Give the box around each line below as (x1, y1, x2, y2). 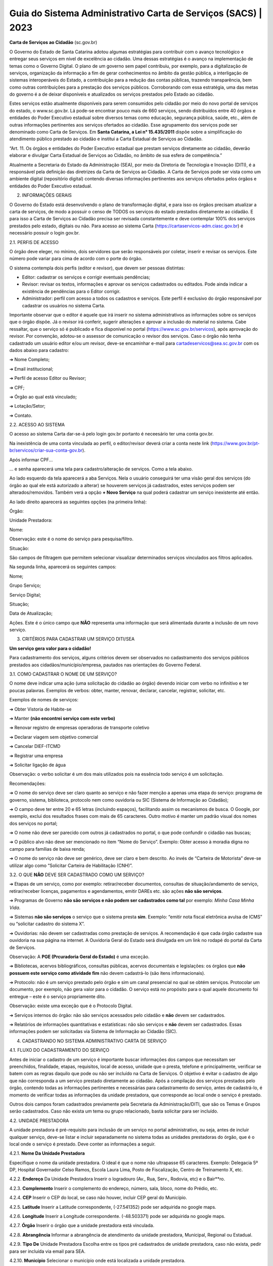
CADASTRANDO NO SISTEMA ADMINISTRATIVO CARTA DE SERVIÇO (22, 1038, 167, 1044)
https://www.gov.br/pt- (211, 440, 260, 446)
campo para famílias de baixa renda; (9, 846, 85, 852)
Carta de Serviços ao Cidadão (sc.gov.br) (9, 39, 98, 46)
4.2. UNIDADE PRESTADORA (9, 1117, 69, 1124)
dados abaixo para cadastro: (9, 347, 69, 353)
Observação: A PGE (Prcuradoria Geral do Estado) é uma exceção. (9, 954, 150, 960)
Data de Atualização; (9, 610, 53, 616)
